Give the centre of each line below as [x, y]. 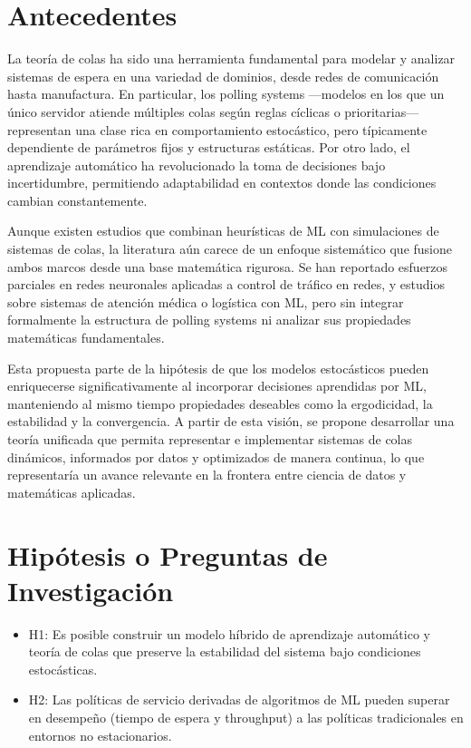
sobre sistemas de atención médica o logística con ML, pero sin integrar [206, 301]
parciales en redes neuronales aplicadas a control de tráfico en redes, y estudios [226, 284]
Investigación [91, 590]
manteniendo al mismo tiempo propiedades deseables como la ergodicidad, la [220, 403]
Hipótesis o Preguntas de [168, 554]
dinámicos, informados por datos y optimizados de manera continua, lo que [216, 457]
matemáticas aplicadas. [72, 492]
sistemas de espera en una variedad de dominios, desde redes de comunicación [223, 76]
